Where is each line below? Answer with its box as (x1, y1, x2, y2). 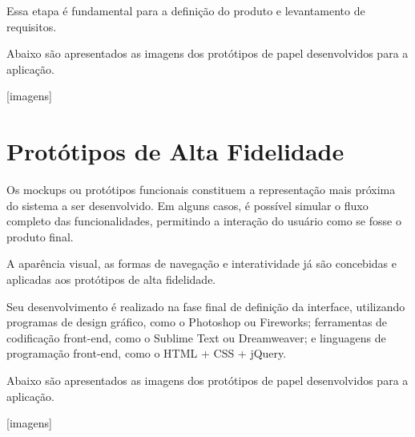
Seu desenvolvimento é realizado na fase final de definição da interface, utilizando (6, 297, 405, 314)
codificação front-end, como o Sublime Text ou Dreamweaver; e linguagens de (6, 329, 386, 346)
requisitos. (6, 18, 57, 34)
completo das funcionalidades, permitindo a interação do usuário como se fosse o (6, 212, 401, 229)
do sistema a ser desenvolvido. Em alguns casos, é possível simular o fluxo (6, 196, 369, 213)
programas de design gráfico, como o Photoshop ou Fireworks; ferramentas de (6, 314, 388, 330)
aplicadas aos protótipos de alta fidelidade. (6, 271, 216, 288)
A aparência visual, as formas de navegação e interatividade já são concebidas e (6, 255, 397, 272)
